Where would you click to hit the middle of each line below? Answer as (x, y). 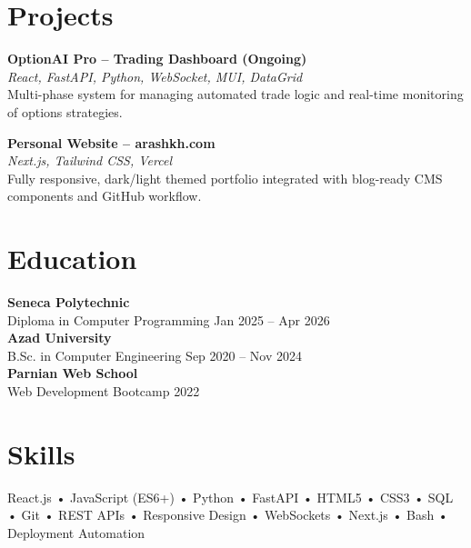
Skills (41, 453)
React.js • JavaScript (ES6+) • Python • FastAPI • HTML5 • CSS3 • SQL (230, 497)
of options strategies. (65, 111)
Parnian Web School (73, 373)
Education (72, 259)
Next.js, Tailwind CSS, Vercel (90, 160)
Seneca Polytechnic (69, 302)
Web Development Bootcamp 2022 (104, 390)
